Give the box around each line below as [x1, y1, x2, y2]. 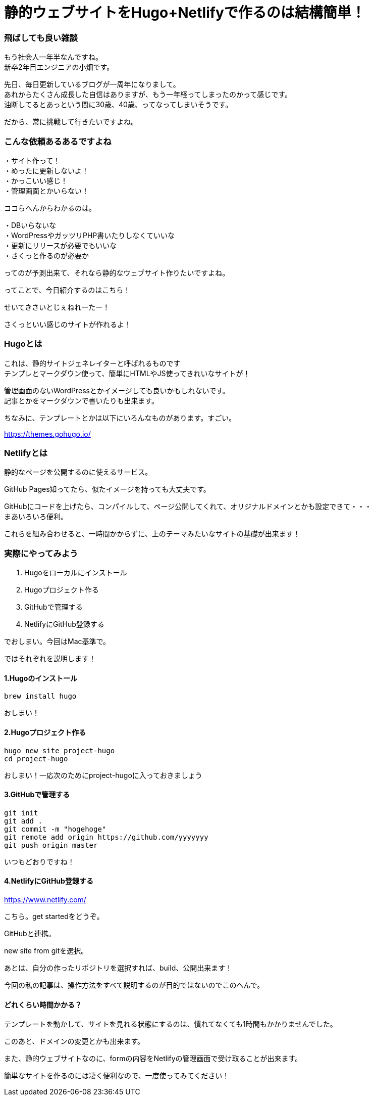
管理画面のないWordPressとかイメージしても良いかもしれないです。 [4, 386, 230, 395]
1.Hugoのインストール [4, 673, 78, 682]
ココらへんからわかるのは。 [4, 203, 96, 212]
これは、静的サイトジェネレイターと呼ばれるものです [4, 358, 181, 368]
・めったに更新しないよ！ [4, 166, 89, 175]
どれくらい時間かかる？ [4, 1000, 82, 1009]
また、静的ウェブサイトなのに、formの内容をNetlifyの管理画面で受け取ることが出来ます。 [4, 1054, 302, 1063]
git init [4, 808, 38, 817]
